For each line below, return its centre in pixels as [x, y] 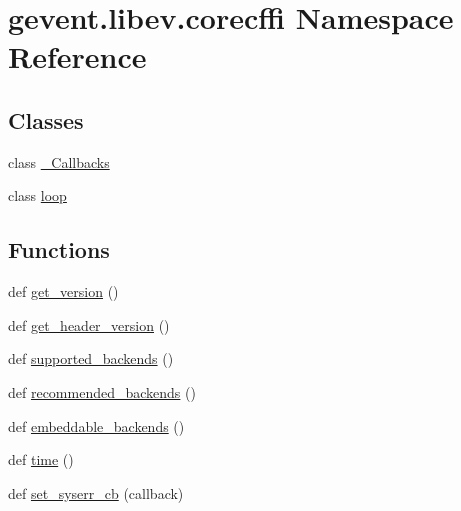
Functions [59, 249]
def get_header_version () [89, 324]
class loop [37, 195]
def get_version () [63, 291]
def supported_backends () [91, 358]
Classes [46, 119]
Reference [77, 56]
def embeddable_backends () [96, 425]
